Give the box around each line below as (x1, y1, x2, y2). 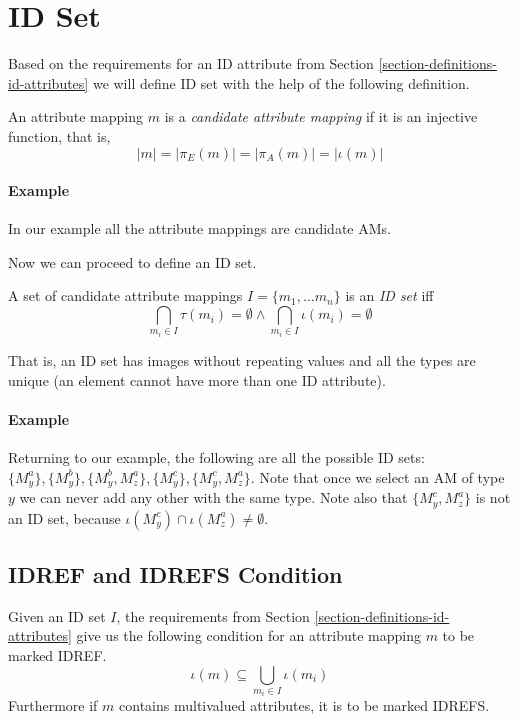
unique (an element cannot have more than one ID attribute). (8, 369, 386, 390)
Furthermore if (8, 695, 98, 716)
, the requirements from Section (116, 605, 310, 626)
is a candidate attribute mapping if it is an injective (164, 106, 478, 127)
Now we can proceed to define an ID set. (8, 251, 257, 272)
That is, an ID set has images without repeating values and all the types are (8, 350, 476, 371)
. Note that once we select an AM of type (250, 466, 505, 487)
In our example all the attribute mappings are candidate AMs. (8, 218, 391, 239)
